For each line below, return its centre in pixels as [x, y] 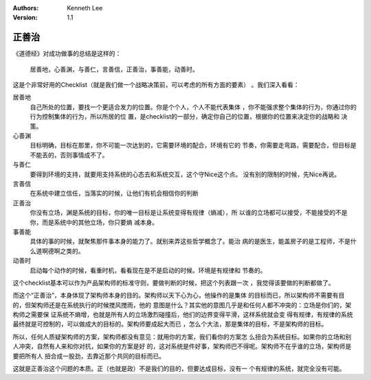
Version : [25, 18]
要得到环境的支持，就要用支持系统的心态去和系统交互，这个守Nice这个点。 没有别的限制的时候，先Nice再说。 [185, 174]
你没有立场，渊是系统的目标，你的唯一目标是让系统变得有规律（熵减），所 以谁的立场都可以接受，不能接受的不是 [189, 213]
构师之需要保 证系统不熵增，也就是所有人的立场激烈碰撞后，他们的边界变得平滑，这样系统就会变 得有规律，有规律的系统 [183, 315]
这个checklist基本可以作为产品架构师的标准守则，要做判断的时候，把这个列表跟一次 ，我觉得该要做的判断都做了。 [173, 283]
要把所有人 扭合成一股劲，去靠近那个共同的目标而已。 [89, 356]
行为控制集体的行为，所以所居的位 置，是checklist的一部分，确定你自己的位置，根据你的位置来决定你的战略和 [185, 117]
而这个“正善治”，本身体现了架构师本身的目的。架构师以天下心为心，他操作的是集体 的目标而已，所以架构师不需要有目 [179, 296]
